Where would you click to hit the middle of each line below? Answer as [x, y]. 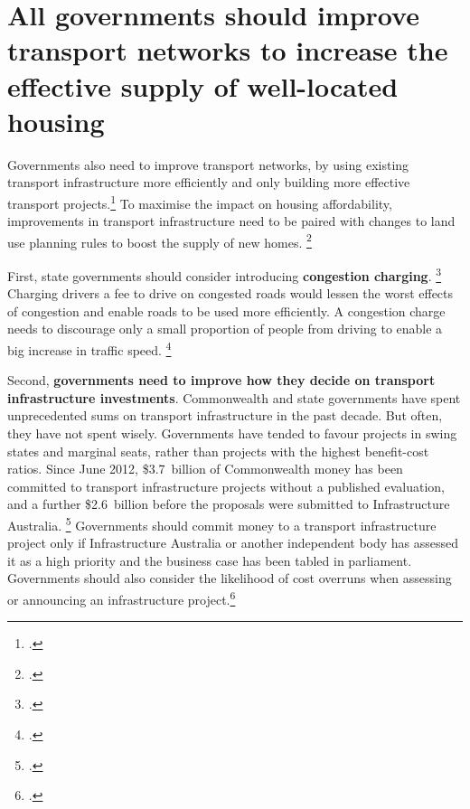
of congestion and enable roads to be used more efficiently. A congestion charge [226, 310]
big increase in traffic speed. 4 [89, 348]
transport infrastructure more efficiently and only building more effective [209, 182]
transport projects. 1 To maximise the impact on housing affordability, [200, 202]
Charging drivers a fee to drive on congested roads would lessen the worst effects [230, 293]
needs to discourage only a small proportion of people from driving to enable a [225, 329]
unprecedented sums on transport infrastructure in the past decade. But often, [225, 415]
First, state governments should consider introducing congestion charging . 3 [225, 274]
